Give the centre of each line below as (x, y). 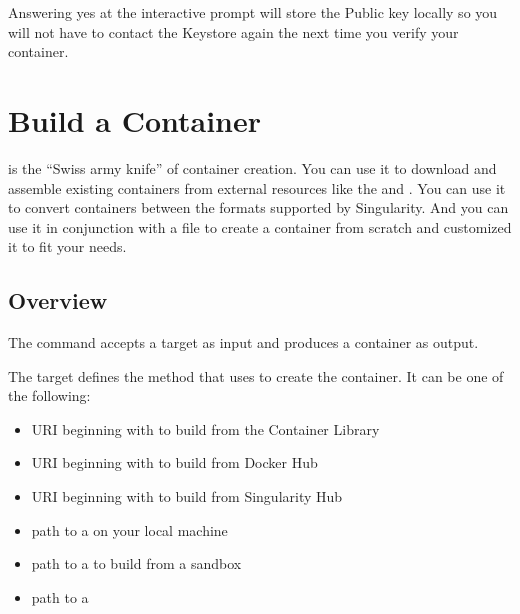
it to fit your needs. (67, 246)
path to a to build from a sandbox (136, 563)
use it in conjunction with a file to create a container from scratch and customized (260, 226)
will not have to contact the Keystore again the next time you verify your (233, 31)
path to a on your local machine (129, 529)
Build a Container (135, 119)
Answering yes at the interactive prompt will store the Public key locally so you (253, 12)
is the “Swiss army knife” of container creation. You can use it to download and (252, 167)
